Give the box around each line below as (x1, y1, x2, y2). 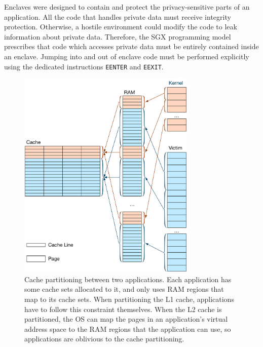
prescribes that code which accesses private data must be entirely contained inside (4, 41, 259, 52)
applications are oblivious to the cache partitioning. (24, 333, 184, 344)
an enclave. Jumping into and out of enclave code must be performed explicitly (4, 51, 249, 61)
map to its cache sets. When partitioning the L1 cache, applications (24, 294, 234, 304)
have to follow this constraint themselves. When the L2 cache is (24, 303, 222, 314)
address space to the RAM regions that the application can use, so (24, 323, 231, 334)
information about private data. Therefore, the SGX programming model (4, 31, 231, 42)
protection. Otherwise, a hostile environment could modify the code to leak (4, 21, 237, 32)
